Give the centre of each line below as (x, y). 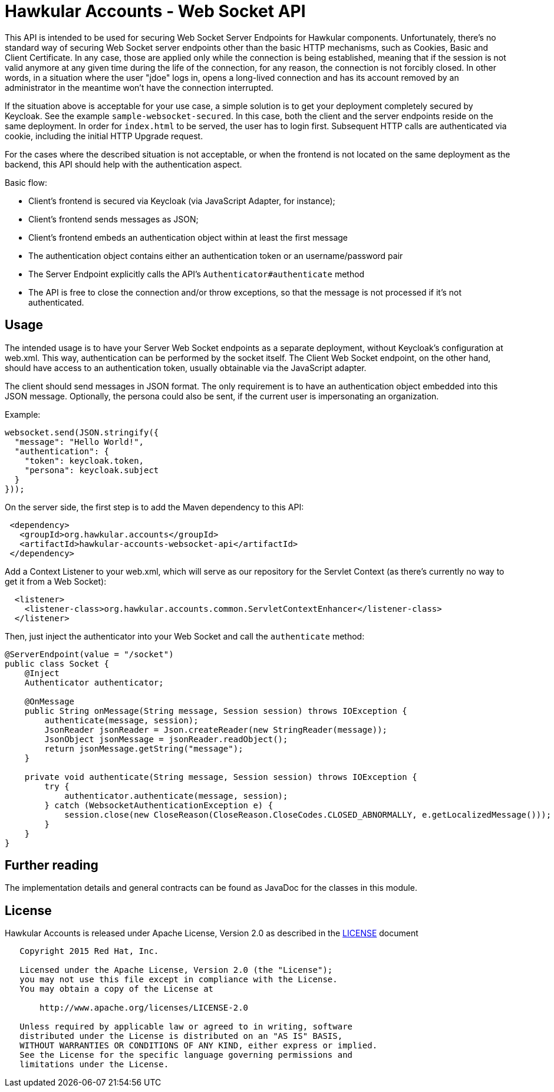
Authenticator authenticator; (94, 682)
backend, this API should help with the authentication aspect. (123, 164)
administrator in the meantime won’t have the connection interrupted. (139, 87)
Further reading (52, 865)
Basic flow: (26, 182)
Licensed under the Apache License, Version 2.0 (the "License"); (176, 970)
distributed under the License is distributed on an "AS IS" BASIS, (181, 1036)
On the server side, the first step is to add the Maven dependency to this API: (154, 507)
